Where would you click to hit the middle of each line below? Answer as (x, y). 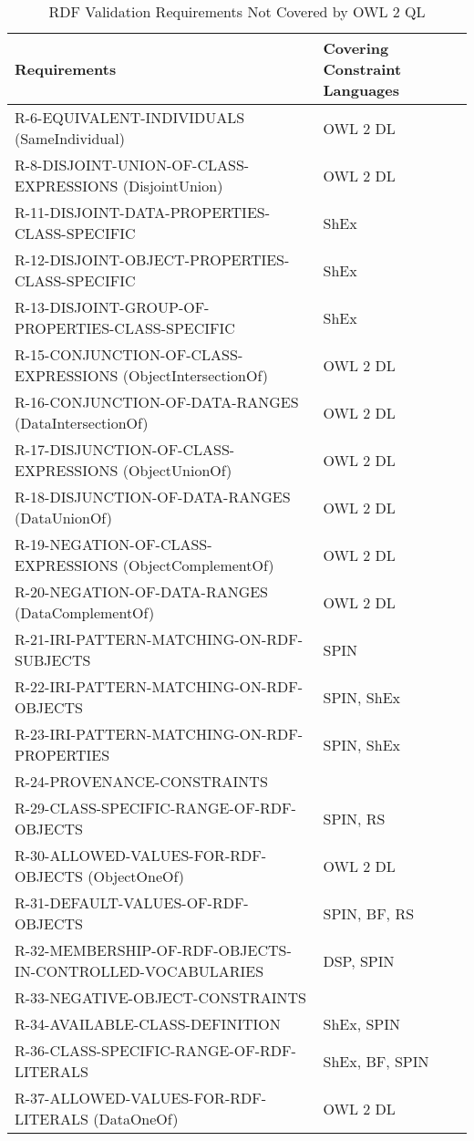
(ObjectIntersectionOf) (195, 375)
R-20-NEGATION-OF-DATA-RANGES (142, 591)
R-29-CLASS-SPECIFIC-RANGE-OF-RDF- (155, 808)
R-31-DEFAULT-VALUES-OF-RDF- (132, 902)
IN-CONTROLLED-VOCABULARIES (139, 971)
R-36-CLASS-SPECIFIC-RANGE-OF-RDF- (155, 1050)
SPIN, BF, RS (369, 913)
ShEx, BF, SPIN (376, 1061)
